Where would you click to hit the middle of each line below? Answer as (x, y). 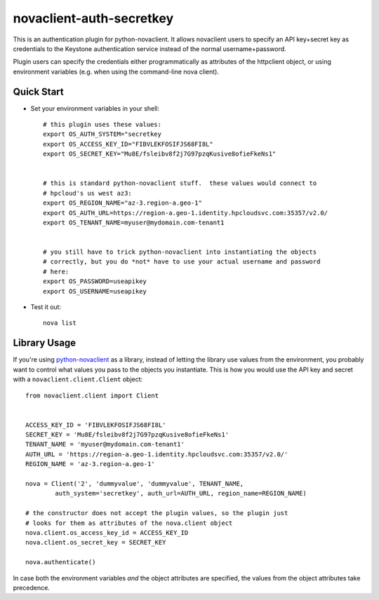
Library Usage (45, 343)
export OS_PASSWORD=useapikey (95, 281)
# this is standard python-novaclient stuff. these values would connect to (180, 183)
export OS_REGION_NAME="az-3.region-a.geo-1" (123, 203)
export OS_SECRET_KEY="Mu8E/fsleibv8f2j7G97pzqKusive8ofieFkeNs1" (160, 154)
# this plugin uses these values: (102, 125)
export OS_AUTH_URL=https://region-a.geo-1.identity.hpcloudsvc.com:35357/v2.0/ (186, 213)
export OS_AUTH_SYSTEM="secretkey (102, 134)
